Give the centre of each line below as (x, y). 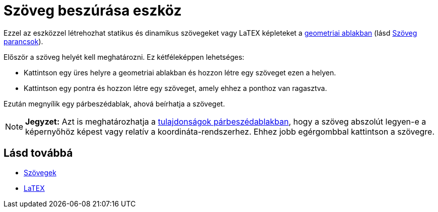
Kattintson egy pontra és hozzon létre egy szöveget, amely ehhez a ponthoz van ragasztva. (175, 88)
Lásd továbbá (38, 153)
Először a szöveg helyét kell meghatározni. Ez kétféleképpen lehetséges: (124, 57)
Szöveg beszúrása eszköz (93, 11)
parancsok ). (23, 41)
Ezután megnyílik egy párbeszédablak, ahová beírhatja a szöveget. (114, 103)
